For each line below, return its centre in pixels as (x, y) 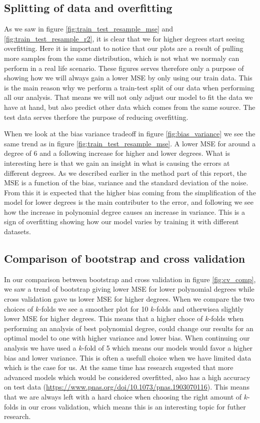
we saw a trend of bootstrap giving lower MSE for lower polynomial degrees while (129, 289)
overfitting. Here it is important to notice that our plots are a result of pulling (124, 48)
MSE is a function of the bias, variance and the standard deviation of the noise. (126, 183)
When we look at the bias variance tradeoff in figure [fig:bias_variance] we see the (130, 134)
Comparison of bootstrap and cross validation (125, 258)
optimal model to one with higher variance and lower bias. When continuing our (127, 338)
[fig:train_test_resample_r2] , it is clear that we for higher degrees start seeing (124, 38)
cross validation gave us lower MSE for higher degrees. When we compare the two (129, 299)
